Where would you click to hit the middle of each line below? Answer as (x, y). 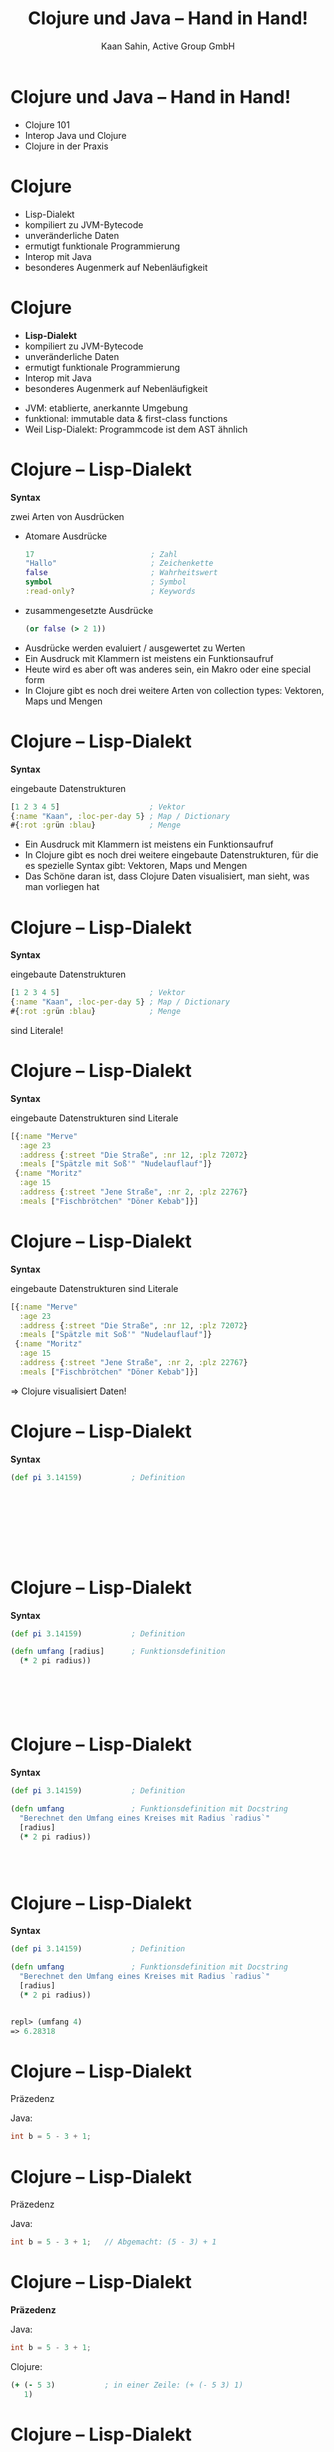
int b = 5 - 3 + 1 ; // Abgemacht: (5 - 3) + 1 (113, 2242)
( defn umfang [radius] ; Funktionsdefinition (118, 1652)
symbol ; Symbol (105, 582)
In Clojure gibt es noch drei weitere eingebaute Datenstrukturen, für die (171, 855)
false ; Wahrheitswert (121, 573)
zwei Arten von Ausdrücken (67, 516)
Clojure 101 (47, 124)
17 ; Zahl (101, 554)
